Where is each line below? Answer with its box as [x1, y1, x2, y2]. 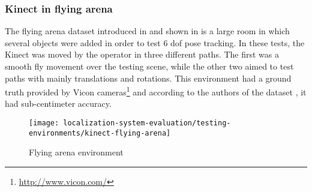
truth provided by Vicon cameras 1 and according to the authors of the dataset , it [5, 84, 307, 98]
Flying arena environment [29, 146, 124, 158]
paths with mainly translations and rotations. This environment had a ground [5, 71, 292, 84]
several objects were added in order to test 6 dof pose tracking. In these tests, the [5, 36, 305, 49]
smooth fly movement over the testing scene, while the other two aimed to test [5, 60, 294, 72]
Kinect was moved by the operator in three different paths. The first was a [5, 48, 280, 61]
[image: [29, 119, 59, 128]
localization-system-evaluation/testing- [63, 119, 231, 128]
